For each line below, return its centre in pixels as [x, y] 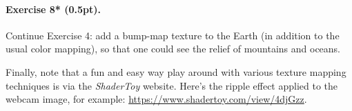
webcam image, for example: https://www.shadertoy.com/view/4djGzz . [156, 99]
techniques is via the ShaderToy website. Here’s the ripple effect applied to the [172, 85]
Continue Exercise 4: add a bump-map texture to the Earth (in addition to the [173, 35]
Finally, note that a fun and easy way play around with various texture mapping [176, 71]
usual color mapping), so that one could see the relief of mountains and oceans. [173, 49]
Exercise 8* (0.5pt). [53, 9]
